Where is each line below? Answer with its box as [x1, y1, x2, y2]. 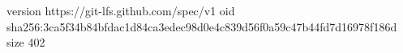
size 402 [6, 34, 45, 51]
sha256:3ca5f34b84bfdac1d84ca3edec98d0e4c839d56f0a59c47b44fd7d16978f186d [6, 18, 397, 35]
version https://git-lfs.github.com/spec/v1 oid [6, 2, 235, 18]
